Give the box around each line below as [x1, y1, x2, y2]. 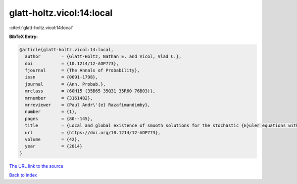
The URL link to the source [9, 163, 64, 169]
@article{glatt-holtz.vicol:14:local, [19, 47, 114, 52]
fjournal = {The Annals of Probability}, [25, 68, 140, 74]
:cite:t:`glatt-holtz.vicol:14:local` [9, 25, 74, 31]
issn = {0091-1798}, [25, 74, 99, 80]
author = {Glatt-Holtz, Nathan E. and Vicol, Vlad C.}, [25, 54, 182, 59]
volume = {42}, [25, 137, 80, 142]
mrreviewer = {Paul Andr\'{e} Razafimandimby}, [25, 102, 150, 108]
